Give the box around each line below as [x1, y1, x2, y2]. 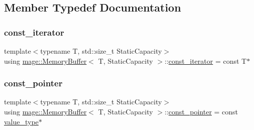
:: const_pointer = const [165, 106, 238, 116]
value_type [4, 116, 39, 126]
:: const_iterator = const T [165, 55, 247, 66]
